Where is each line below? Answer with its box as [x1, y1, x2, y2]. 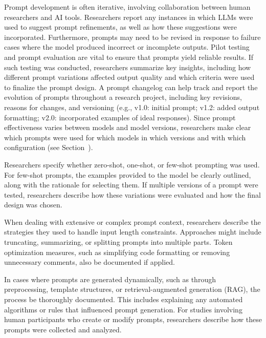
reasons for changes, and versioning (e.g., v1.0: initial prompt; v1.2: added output [4, 101, 260, 112]
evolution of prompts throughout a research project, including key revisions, [4, 92, 242, 102]
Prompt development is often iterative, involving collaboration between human [4, 2, 251, 12]
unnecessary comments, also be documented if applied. [4, 257, 175, 267]
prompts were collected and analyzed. [4, 324, 122, 334]
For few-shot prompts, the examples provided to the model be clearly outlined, [4, 169, 251, 180]
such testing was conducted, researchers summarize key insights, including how [4, 61, 251, 72]
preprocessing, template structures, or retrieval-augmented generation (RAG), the [4, 284, 260, 294]
